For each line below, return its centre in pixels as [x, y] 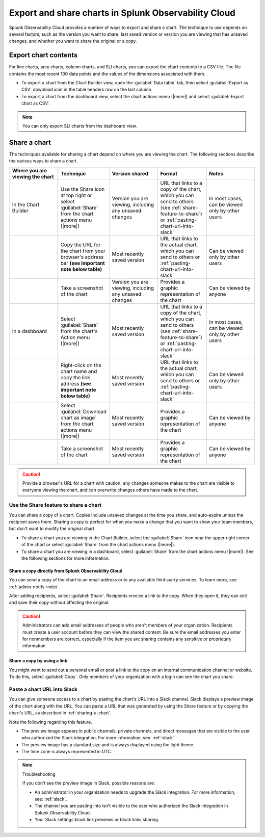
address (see [76, 384]
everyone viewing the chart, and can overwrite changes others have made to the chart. [110, 490]
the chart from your [83, 251]
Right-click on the [81, 365]
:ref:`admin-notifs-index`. [35, 587]
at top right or [76, 195]
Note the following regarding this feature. [51, 722]
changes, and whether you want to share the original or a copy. [73, 41]
